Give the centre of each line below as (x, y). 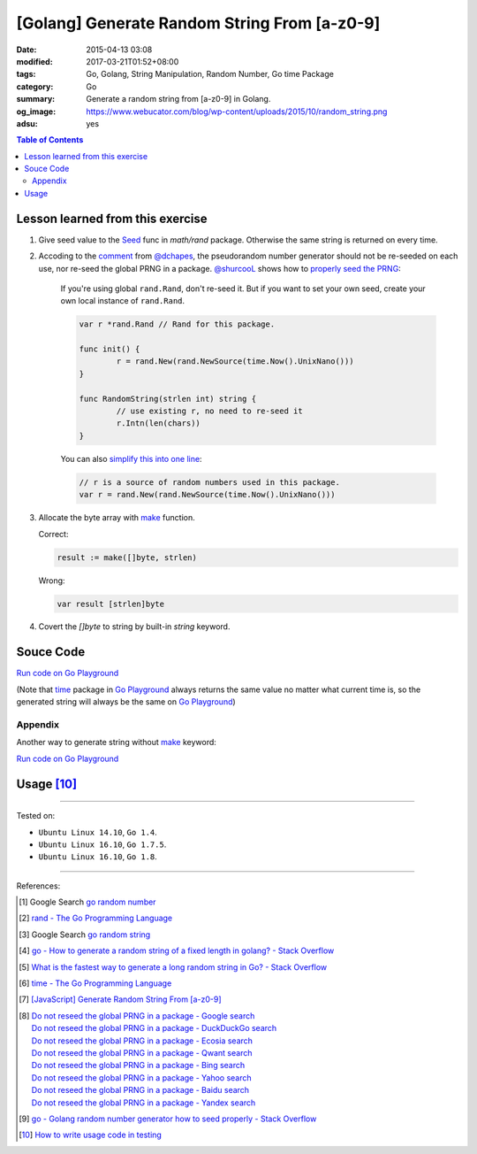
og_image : (36, 112)
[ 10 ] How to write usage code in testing (91, 1135)
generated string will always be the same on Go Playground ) (126, 702)
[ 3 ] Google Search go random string (85, 935)
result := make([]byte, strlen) (127, 557)
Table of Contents (50, 140)
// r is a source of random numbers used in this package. (209, 482)
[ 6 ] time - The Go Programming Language (95, 983)
